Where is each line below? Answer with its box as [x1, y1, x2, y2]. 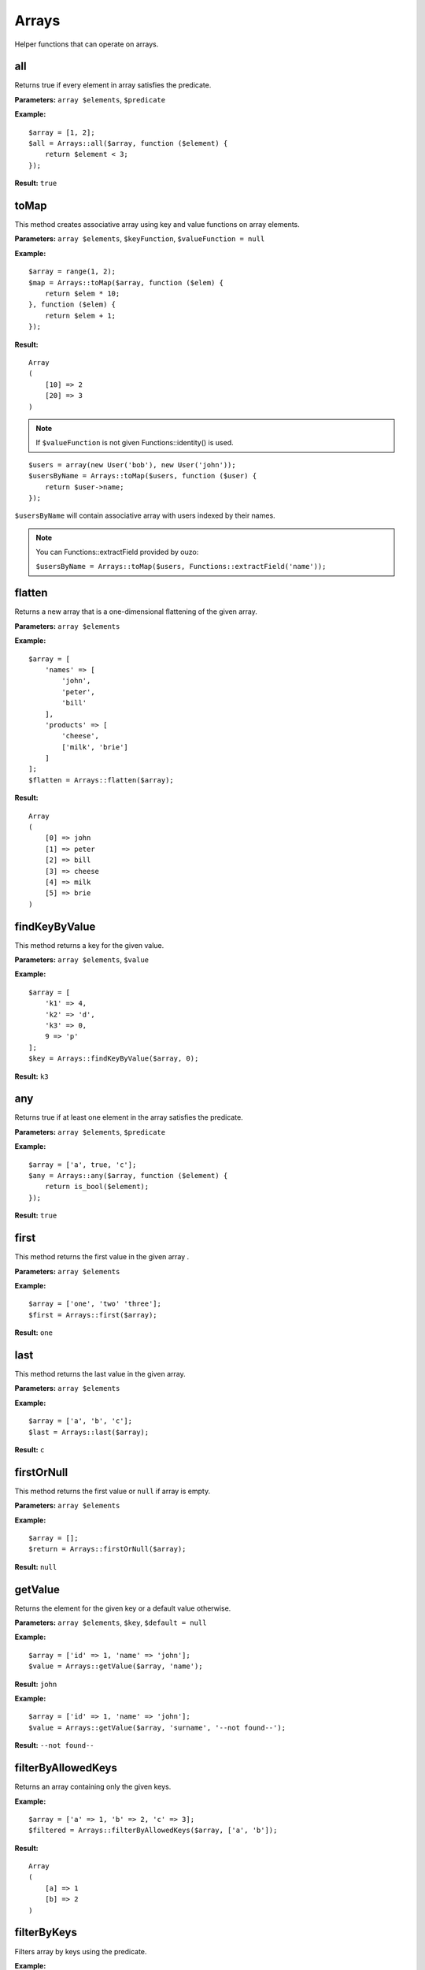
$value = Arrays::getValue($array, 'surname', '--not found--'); [28, 1723, 286, 1732]
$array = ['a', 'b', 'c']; [28, 1417, 133, 1425]
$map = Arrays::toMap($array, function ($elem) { [28, 278, 224, 287]
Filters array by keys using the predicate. [14, 1946, 147, 1956]
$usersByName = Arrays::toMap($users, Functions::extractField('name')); [35, 562, 327, 571]
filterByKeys [14, 1926, 78, 1939]
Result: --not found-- [14, 1741, 94, 1750]
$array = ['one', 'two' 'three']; [28, 1299, 161, 1308]
